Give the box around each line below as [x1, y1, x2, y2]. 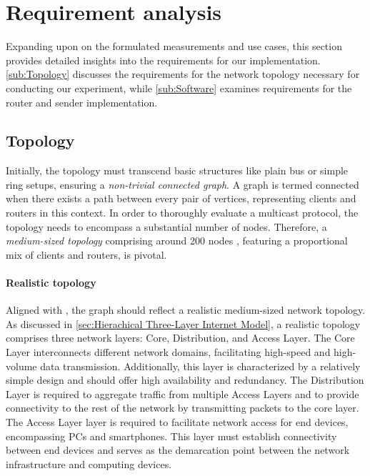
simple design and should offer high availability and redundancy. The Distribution [6, 372, 364, 387]
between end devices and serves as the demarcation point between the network [6, 442, 350, 457]
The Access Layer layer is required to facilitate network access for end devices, [6, 415, 349, 429]
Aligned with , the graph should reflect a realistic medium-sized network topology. [6, 302, 366, 317]
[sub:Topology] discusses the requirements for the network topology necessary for [6, 66, 360, 81]
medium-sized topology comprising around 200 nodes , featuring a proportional [6, 233, 348, 248]
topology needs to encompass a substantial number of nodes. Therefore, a [6, 219, 327, 234]
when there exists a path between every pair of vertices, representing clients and [6, 191, 356, 206]
